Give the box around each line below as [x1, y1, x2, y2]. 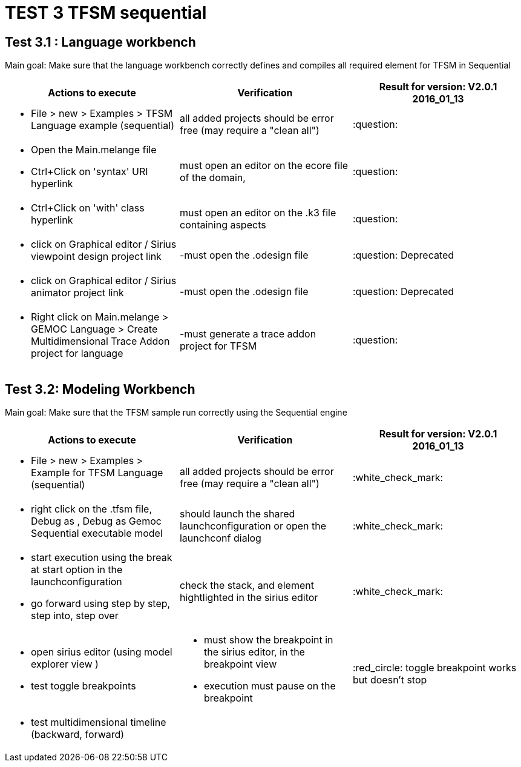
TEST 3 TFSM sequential [5, 2, 207, 23]
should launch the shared [179, 508, 295, 520]
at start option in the [31, 563, 123, 576]
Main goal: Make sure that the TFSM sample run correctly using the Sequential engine [5, 407, 347, 418]
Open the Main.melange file [31, 144, 157, 156]
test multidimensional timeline [31, 716, 166, 729]
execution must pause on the [203, 680, 336, 692]
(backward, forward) [31, 728, 125, 741]
